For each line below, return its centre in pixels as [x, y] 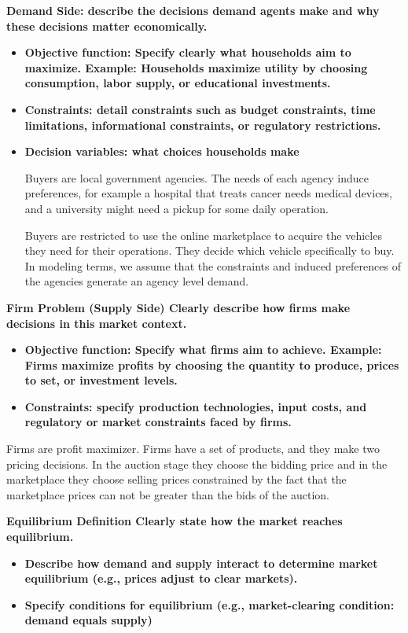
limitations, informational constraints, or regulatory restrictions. [203, 125]
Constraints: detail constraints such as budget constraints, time [200, 109]
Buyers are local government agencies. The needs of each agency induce [197, 177]
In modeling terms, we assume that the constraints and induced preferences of [213, 265]
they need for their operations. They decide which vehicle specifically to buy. [210, 250]
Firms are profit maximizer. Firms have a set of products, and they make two [193, 449]
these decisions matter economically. [107, 26]
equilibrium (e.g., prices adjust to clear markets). [161, 578]
